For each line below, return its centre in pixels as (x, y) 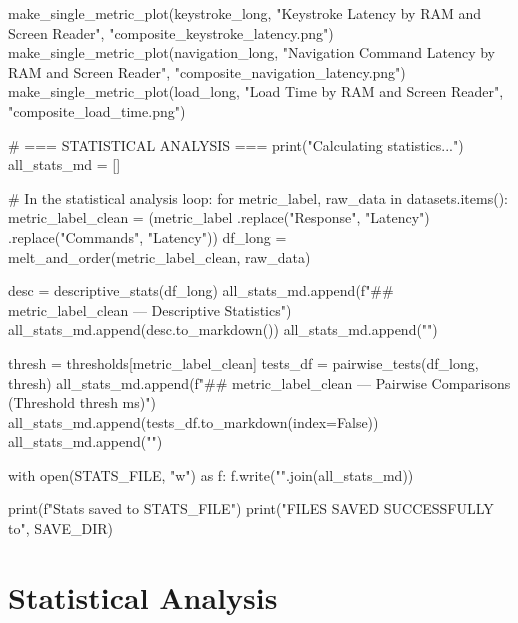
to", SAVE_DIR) (60, 528)
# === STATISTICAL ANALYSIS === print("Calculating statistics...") (236, 144)
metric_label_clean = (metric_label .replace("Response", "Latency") (219, 217)
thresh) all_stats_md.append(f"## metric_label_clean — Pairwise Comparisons (259, 382)
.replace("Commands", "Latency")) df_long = (147, 236)
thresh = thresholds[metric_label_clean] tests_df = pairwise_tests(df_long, (243, 362)
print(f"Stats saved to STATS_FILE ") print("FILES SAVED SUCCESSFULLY (251, 508)
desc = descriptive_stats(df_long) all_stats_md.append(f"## (201, 290)
